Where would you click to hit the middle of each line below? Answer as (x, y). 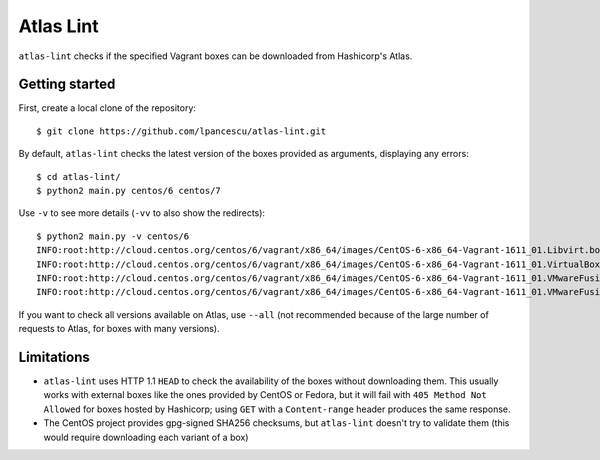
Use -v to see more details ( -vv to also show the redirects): (141, 213)
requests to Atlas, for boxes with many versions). (119, 329)
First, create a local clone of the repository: (107, 108)
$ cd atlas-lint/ (78, 176)
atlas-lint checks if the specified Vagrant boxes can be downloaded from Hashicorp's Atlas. (215, 56)
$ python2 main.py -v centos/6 (113, 236)
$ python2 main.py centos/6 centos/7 (129, 191)
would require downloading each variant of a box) (146, 437)
